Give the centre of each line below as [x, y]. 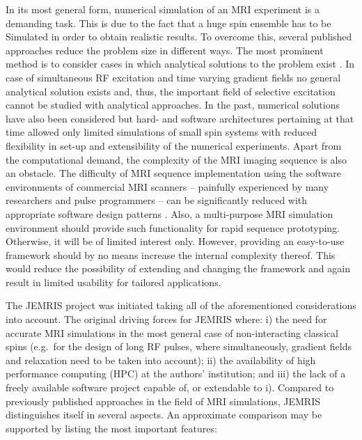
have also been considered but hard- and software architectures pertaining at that [180, 118]
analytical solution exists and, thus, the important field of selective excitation [171, 91]
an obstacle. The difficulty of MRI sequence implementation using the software [173, 173]
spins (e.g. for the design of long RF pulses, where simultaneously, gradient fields [179, 346]
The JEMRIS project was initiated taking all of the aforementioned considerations [181, 305]
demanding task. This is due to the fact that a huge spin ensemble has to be [168, 23]
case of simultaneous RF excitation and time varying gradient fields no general [173, 77]
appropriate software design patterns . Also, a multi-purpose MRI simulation [170, 213]
